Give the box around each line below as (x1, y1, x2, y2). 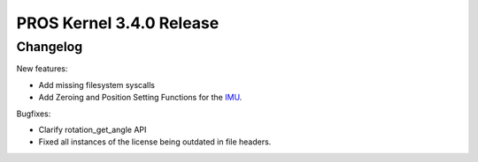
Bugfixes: (16, 108, 51, 119)
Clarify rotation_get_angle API (38, 124, 147, 135)
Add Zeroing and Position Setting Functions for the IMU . (38, 92, 243, 103)
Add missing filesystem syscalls (38, 79, 155, 90)
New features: (16, 63, 68, 74)
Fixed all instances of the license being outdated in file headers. (38, 136, 272, 147)
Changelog (16, 39, 83, 55)
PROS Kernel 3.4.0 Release (16, 13, 220, 33)
